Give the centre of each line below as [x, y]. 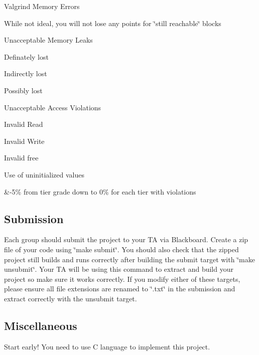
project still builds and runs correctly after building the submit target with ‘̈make [129, 259]
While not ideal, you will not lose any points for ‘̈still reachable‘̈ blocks [113, 23]
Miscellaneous [41, 325]
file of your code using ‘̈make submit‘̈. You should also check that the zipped [121, 249]
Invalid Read [24, 124]
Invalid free [21, 158]
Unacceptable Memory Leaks [48, 40]
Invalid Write [24, 141]
